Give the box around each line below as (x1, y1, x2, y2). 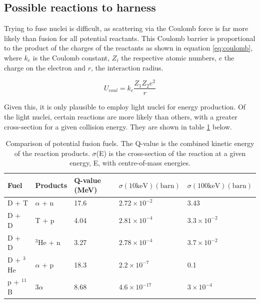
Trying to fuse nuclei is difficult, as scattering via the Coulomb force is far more (4, 23, 248, 33)
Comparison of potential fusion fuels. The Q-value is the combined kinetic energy (5, 138, 254, 148)
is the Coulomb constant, (32, 52, 110, 62)
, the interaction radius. (91, 62, 163, 72)
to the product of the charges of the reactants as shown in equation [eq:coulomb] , (4, 42, 253, 53)
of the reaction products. (14, 147, 90, 158)
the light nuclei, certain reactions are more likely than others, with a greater (4, 111, 237, 121)
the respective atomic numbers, (121, 52, 217, 62)
